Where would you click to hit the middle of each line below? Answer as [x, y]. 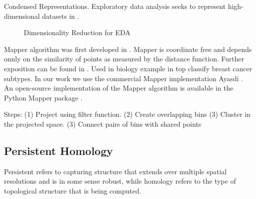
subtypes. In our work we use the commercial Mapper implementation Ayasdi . [124, 78]
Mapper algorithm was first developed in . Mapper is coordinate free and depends [128, 49]
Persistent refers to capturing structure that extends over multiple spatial [115, 171]
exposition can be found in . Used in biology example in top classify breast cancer [128, 68]
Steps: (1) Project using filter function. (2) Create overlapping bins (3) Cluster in [127, 114]
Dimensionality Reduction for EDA [77, 32]
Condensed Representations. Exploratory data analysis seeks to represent [115, 6]
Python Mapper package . [43, 97]
